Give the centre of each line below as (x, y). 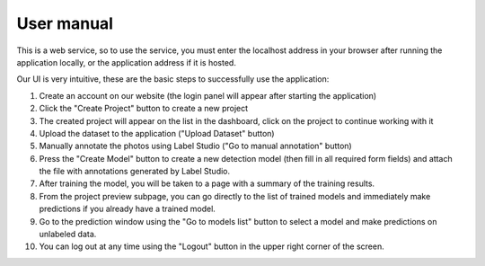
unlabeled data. (68, 235)
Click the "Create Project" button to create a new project (144, 109)
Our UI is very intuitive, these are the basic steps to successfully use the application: (173, 79)
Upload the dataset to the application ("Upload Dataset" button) (157, 133)
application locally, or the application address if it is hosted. (127, 62)
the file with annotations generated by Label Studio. (135, 172)
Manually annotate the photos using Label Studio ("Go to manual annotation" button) (195, 146)
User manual (65, 23)
